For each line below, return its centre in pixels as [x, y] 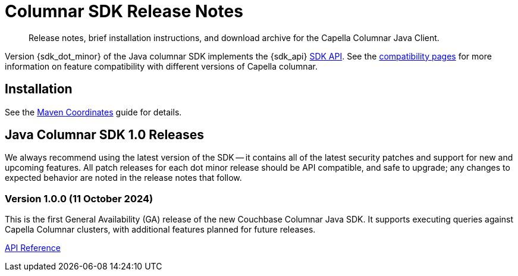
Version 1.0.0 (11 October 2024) [79, 198]
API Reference [33, 248]
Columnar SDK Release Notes [124, 11]
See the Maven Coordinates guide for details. [93, 112]
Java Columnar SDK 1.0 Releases [105, 135]
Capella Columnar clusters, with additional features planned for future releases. [160, 230]
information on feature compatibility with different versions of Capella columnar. [161, 66]
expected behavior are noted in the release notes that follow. [123, 178]
